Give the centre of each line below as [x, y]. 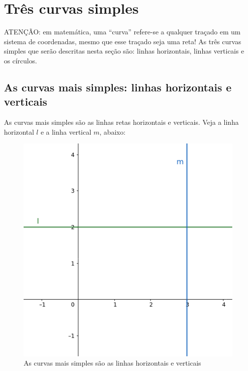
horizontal [19, 131]
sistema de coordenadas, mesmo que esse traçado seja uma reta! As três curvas [123, 41]
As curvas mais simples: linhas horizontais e [118, 87]
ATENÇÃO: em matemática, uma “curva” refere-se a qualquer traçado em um [122, 32]
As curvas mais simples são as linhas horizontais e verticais [112, 363]
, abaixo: [112, 131]
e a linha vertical [66, 131]
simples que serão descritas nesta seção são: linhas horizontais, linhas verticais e [124, 51]
